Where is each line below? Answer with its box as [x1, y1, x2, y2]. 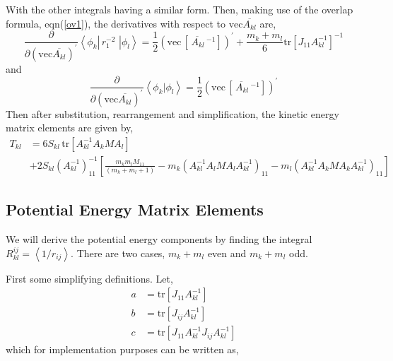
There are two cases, [76, 245, 165, 260]
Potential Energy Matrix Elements [6, 199, 264, 220]
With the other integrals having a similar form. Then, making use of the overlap [6, 2, 353, 16]
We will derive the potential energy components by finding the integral [6, 232, 312, 247]
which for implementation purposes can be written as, [6, 342, 239, 357]
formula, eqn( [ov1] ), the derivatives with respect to [6, 16, 226, 30]
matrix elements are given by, [6, 120, 134, 135]
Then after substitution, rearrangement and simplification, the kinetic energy [6, 106, 339, 121]
